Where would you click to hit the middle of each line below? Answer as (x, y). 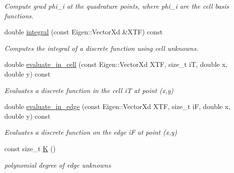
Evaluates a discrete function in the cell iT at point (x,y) (89, 90)
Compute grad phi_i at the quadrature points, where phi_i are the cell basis (117, 6)
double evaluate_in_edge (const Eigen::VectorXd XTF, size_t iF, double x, (117, 106)
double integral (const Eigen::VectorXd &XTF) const (84, 32)
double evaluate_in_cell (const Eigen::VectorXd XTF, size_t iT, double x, (116, 64)
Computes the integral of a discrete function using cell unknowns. (101, 48)
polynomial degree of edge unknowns (58, 165)
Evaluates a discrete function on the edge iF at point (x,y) (91, 132)
